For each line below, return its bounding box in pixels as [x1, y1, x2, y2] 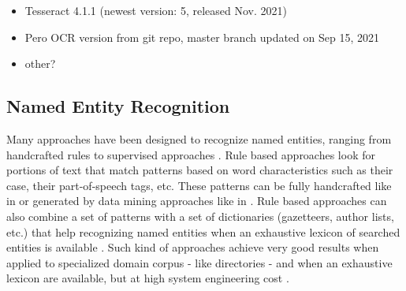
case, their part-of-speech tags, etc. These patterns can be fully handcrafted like [6, 177, 392, 193]
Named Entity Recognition [6, 94, 230, 118]
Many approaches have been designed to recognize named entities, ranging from [6, 130, 392, 147]
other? [24, 55, 56, 72]
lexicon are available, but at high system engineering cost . [6, 270, 289, 286]
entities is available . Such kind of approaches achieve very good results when [6, 239, 379, 256]
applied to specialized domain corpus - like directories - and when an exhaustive [6, 254, 393, 270]
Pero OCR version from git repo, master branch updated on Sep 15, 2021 [24, 28, 379, 45]
